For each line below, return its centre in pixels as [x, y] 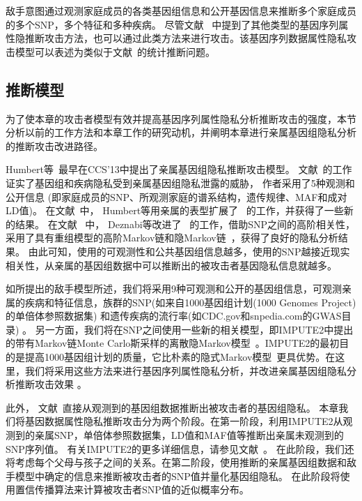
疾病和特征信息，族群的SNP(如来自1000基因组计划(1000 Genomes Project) [190, 302]
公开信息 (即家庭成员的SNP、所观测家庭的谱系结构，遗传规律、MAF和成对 [176, 196]
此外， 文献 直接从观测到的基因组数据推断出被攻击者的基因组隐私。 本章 [172, 407]
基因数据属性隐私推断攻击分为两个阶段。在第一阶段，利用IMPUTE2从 [184, 421]
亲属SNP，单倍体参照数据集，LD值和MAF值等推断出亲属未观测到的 [189, 435]
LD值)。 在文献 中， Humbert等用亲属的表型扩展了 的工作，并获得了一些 [175, 210]
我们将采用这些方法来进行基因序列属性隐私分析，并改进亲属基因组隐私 [186, 370]
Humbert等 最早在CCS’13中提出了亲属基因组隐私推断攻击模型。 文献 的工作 [179, 169]
